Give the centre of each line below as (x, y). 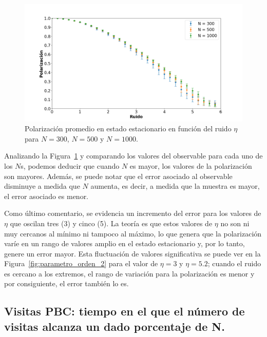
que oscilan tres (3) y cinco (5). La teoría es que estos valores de (111, 223)
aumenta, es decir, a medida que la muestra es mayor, (175, 186)
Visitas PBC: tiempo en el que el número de (125, 311)
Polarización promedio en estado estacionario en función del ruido (128, 128)
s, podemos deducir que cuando (70, 165)
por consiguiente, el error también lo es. (66, 283)
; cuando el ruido (234, 263)
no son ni (235, 223)
